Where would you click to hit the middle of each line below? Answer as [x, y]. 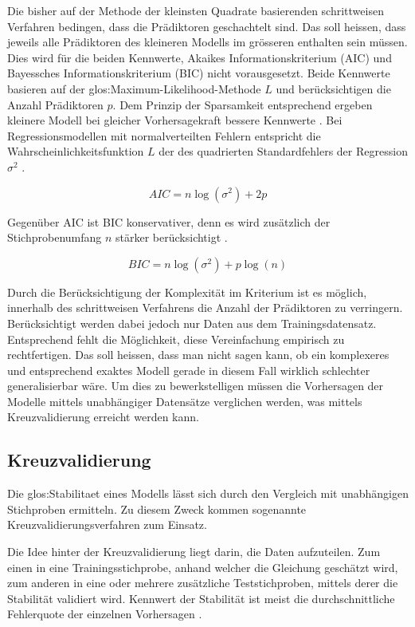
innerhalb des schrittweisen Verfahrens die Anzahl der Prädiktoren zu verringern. [205, 308]
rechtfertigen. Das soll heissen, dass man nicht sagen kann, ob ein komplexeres [198, 355]
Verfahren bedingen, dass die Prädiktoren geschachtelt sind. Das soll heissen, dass [207, 26]
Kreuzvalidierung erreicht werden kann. [103, 417]
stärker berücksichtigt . [172, 237]
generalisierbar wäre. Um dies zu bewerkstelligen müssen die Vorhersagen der [196, 386]
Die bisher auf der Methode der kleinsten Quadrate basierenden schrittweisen [196, 10]
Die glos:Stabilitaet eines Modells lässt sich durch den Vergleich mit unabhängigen [208, 493]
